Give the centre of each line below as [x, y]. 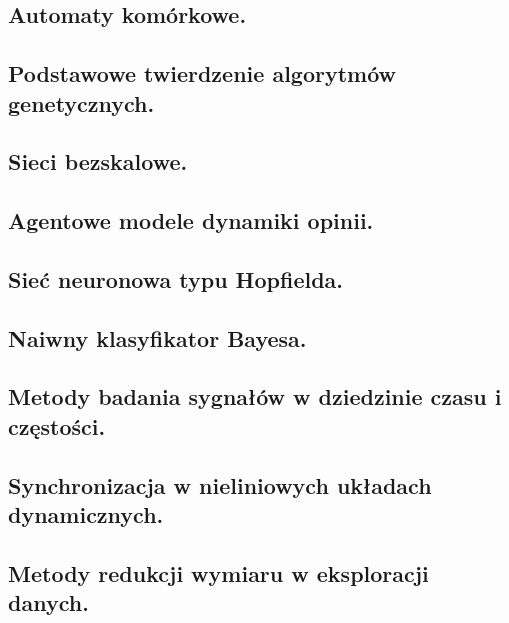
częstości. [57, 425]
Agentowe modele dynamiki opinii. [191, 220]
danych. [48, 602]
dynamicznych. [86, 514]
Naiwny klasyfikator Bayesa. [157, 337]
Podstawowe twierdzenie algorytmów [202, 73]
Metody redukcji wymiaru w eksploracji [218, 572]
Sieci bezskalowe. [98, 161]
